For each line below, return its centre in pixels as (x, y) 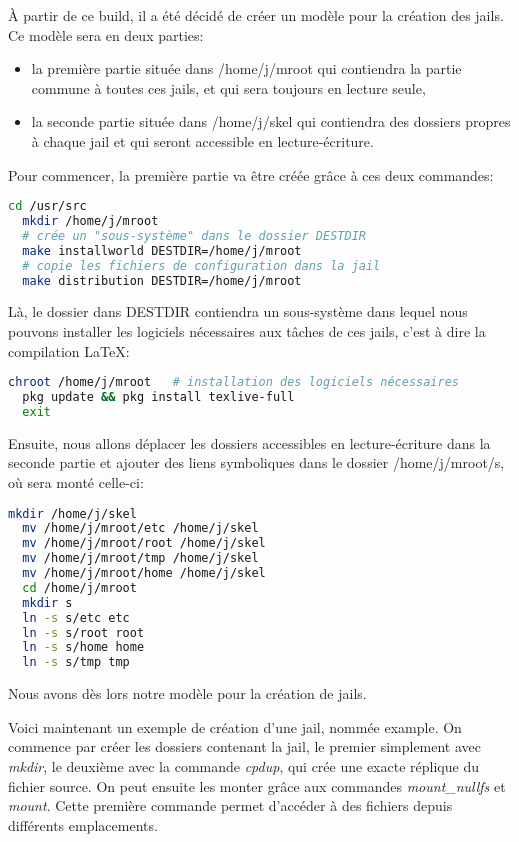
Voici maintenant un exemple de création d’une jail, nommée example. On (235, 726)
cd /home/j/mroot (79, 587)
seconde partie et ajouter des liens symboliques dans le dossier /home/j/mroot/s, (256, 462)
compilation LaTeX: (69, 350)
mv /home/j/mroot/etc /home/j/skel (140, 528)
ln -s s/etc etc (76, 617)
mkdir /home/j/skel (72, 513)
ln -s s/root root (83, 632)
